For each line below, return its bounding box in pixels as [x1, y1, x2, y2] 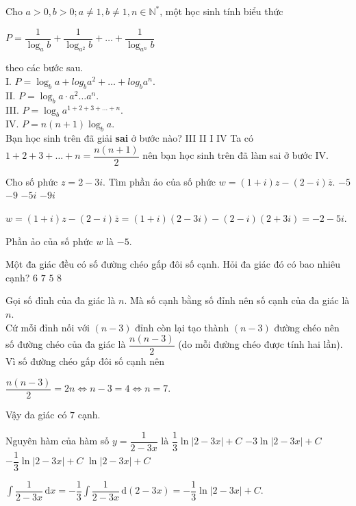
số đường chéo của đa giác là [5, 337, 126, 351]
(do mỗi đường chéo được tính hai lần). [178, 337, 343, 351]
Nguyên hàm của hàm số [5, 433, 110, 448]
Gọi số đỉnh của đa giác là [5, 293, 116, 307]
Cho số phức [5, 174, 58, 188]
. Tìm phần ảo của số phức [103, 174, 216, 188]
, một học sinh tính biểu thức [160, 4, 283, 18]
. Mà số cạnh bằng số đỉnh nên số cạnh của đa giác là [124, 293, 350, 307]
